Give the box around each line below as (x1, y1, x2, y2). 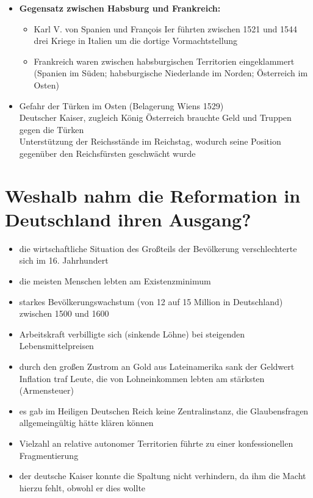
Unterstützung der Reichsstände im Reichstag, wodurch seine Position (19, 135, 281, 148)
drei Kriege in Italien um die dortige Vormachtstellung (34, 34, 238, 47)
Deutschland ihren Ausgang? (5, 206, 251, 231)
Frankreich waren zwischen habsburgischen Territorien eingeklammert (34, 54, 295, 67)
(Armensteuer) (19, 384, 74, 397)
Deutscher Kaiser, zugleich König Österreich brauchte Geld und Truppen (19, 111, 292, 124)
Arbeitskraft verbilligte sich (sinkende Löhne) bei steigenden (19, 327, 245, 340)
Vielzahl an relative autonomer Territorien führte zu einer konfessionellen (19, 436, 293, 449)
